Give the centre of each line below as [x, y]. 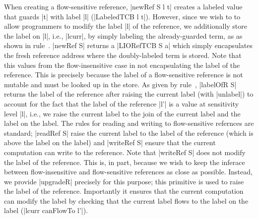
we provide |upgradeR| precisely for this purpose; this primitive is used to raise [124, 181]
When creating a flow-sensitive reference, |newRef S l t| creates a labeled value [123, 6]
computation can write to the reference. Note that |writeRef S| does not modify [125, 152]
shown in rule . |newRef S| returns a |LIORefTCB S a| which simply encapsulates [128, 45]
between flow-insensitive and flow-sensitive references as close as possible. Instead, [128, 172]
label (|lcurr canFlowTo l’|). [46, 210]
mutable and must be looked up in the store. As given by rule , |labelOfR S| [120, 84]
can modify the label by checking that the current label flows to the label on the [126, 200]
